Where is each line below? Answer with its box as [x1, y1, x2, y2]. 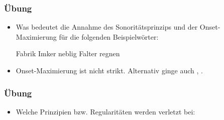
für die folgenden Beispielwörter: [59, 31, 159, 42]
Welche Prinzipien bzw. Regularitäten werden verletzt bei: [16, 106, 195, 116]
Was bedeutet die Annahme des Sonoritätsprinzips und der [16, 22, 198, 32]
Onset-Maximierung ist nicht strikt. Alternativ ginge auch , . [16, 65, 203, 75]
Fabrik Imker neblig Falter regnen [16, 48, 120, 59]
